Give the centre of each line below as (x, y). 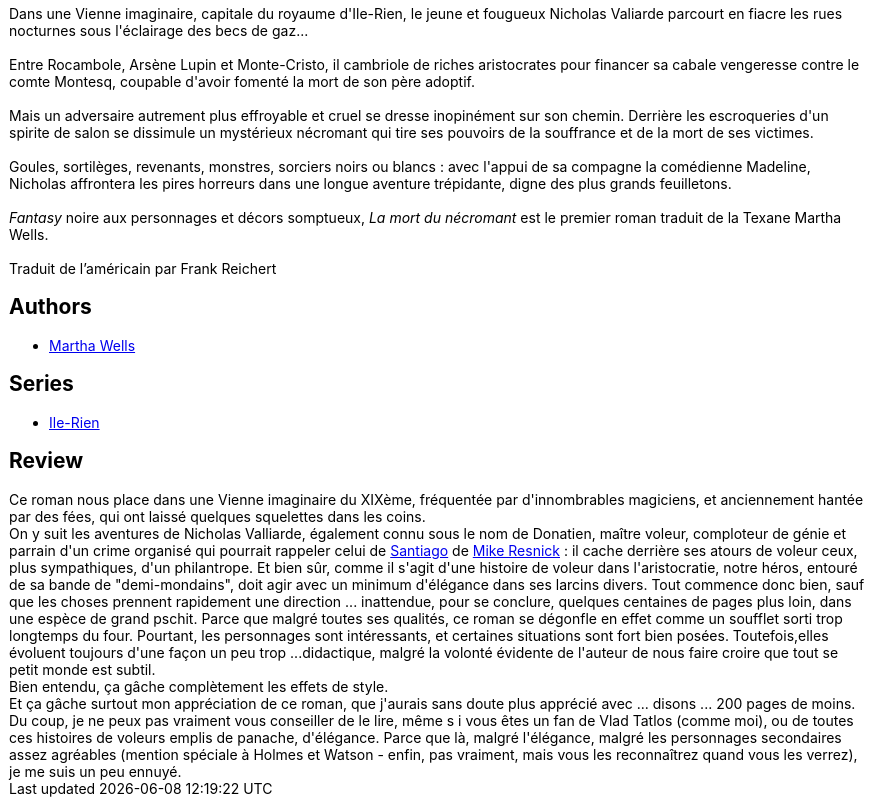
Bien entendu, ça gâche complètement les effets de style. (199, 686)
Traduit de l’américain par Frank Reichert (143, 268)
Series (41, 384)
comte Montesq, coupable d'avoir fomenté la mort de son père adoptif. (242, 81)
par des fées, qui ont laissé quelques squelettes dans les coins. (217, 516)
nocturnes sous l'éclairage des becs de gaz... (159, 30)
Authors (50, 307)
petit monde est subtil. (82, 669)
